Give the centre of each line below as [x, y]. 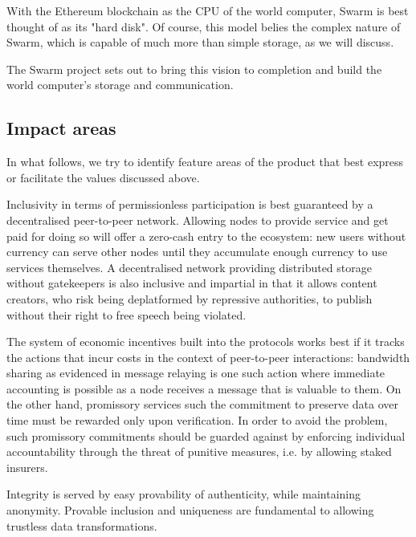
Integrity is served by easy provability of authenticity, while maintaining [184, 494]
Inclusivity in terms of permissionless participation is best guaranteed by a [190, 204]
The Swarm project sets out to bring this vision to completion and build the [194, 69]
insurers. [27, 467]
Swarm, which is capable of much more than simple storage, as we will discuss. [200, 42]
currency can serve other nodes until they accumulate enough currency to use [197, 252]
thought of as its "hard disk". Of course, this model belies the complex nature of [204, 26]
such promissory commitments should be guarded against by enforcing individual [206, 435]
